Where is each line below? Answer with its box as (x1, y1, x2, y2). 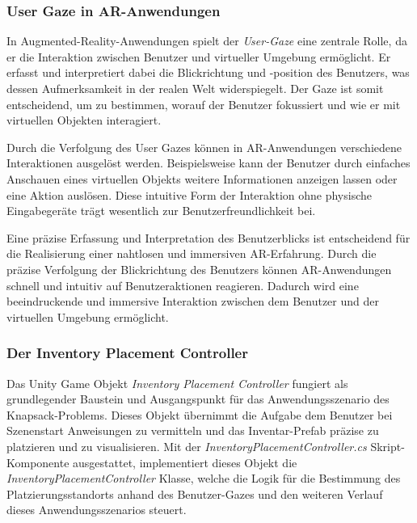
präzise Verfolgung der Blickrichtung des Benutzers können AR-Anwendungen (6, 260, 392, 277)
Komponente (6, 453, 69, 470)
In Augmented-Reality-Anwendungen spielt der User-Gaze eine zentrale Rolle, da (6, 32, 407, 49)
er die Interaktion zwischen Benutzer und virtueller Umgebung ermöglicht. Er (6, 48, 391, 65)
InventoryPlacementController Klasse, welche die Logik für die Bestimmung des (6, 470, 401, 487)
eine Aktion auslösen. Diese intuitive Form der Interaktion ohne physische (6, 186, 373, 203)
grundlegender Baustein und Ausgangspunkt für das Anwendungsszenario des (6, 390, 390, 407)
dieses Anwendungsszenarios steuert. (6, 501, 187, 518)
